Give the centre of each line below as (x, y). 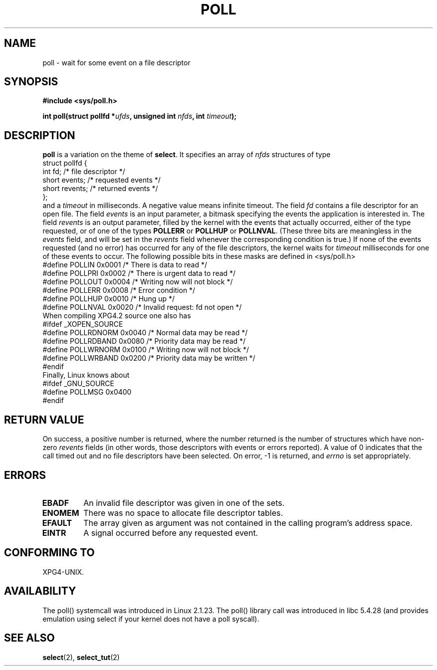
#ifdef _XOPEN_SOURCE (83, 324)
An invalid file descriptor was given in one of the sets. (184, 503)
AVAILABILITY (40, 591)
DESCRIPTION (40, 135)
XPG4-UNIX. (63, 572)
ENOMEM (61, 513)
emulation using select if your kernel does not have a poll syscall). (151, 619)
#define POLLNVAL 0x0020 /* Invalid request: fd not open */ (142, 307)
